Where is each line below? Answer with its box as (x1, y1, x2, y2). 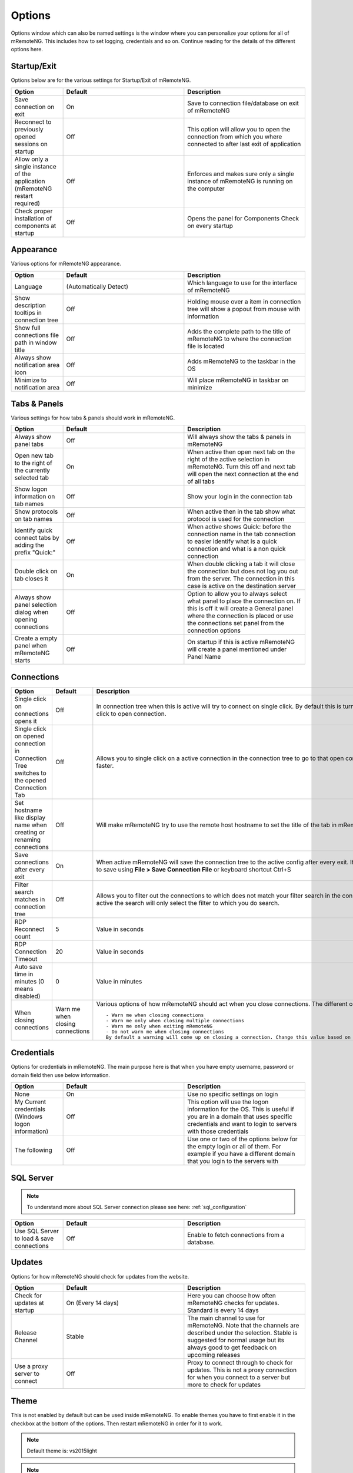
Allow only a (14, 155, 48, 163)
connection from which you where (187, 133, 282, 141)
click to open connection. (96, 709, 167, 718)
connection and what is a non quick (187, 545, 286, 553)
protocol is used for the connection (187, 515, 285, 523)
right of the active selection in (187, 455, 270, 464)
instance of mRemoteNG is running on (187, 177, 293, 185)
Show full (14, 323, 41, 332)
